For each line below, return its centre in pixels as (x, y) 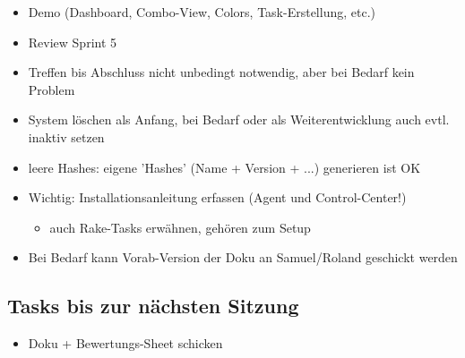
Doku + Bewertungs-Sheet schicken (125, 343)
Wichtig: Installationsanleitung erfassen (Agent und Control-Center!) (217, 197)
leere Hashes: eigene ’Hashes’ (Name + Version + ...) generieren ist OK (224, 167)
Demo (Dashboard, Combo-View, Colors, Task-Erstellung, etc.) (202, 12)
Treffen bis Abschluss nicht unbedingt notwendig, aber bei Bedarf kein (221, 72)
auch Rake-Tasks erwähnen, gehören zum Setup (180, 227)
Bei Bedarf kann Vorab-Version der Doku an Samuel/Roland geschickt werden (243, 257)
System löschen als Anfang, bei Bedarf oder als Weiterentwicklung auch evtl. (239, 119)
